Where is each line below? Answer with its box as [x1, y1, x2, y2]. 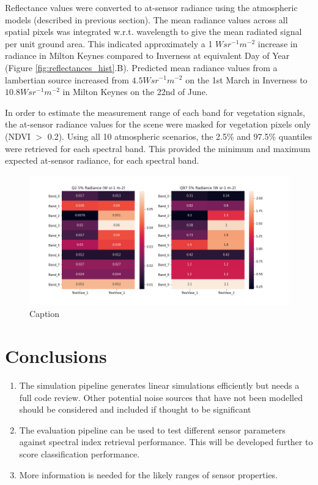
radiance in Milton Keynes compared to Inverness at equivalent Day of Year [5, 49, 290, 62]
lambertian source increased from [5, 73, 129, 86]
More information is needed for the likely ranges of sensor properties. [19, 468, 278, 481]
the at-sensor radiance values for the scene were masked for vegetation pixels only [5, 118, 311, 131]
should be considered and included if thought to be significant [19, 403, 251, 416]
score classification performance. [19, 448, 140, 460]
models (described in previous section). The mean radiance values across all [5, 13, 288, 26]
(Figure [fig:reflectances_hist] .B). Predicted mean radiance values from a [5, 61, 278, 74]
